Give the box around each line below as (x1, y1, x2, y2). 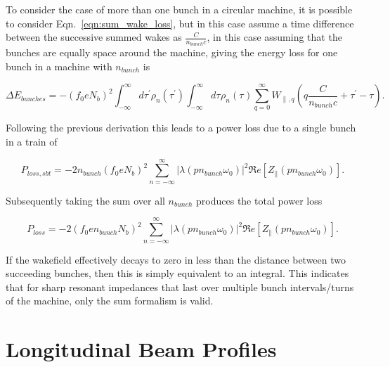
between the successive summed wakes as (6, 30, 182, 44)
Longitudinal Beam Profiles (6, 335, 277, 363)
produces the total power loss (196, 193, 323, 207)
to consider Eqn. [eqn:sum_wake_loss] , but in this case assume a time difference (6, 15, 354, 30)
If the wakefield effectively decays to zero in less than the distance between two (6, 252, 346, 266)
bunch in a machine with (6, 59, 112, 74)
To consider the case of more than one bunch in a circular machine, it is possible (6, 2, 353, 16)
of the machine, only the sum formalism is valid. (6, 293, 214, 308)
